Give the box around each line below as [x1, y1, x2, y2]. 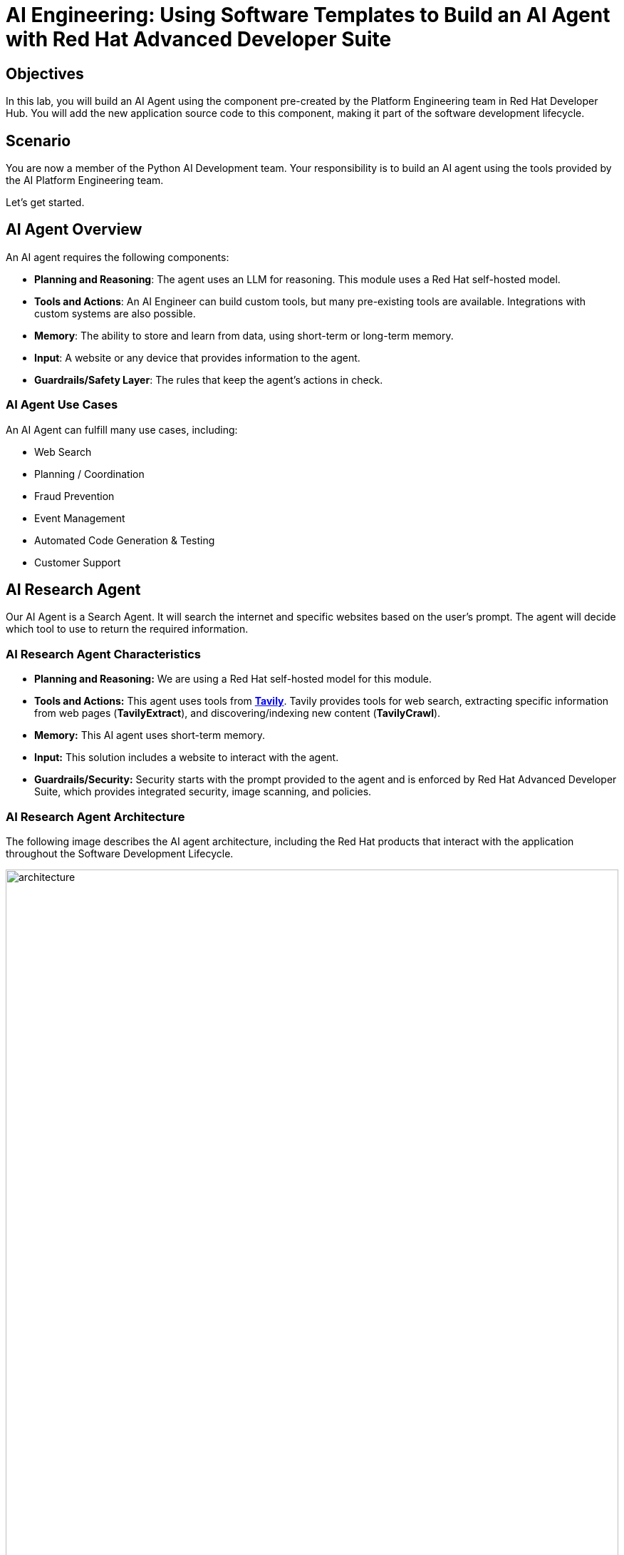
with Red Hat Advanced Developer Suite [6, 27, 392, 51]
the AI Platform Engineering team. [6, 174, 164, 187]
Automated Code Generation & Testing [34, 534, 215, 546]
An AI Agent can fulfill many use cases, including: [6, 423, 238, 436]
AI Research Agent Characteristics [6, 646, 201, 661]
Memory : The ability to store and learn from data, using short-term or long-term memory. [34, 329, 454, 342]
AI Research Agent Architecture [6, 809, 185, 824]
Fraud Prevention [34, 489, 115, 502]
